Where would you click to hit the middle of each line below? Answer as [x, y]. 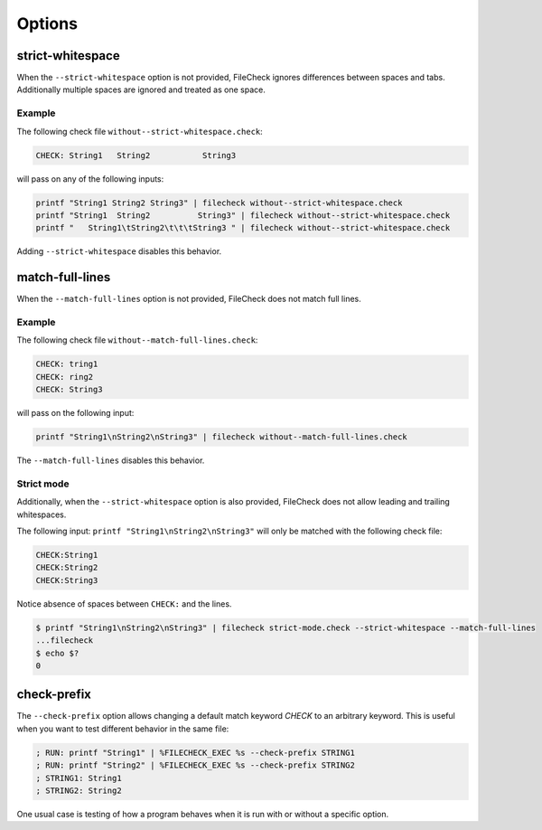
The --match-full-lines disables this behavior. [111, 460]
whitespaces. [42, 514]
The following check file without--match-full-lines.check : [137, 340]
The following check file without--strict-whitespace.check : [140, 131]
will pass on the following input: [75, 413]
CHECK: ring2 [65, 377]
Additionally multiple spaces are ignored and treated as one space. [141, 90]
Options [47, 24]
